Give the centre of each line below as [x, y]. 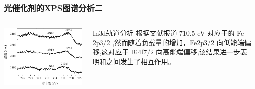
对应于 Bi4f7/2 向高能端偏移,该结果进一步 [174, 52]
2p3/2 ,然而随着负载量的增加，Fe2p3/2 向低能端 [168, 42]
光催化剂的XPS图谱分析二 [53, 8]
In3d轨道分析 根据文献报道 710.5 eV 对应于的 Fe [168, 33]
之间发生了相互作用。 [140, 61]
